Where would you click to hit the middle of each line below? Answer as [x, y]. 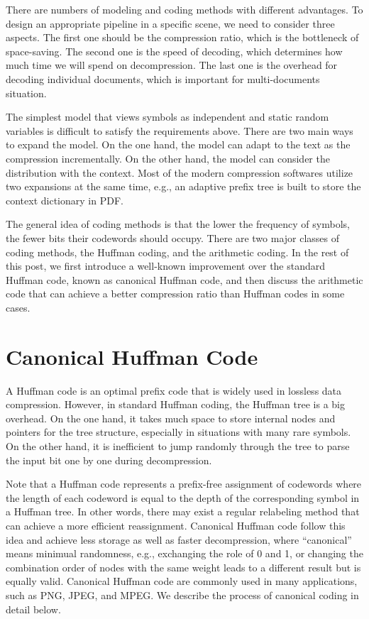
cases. [18, 307]
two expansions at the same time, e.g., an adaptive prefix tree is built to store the [183, 186]
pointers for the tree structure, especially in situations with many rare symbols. [178, 432]
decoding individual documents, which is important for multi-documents [163, 78]
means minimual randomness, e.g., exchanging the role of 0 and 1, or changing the [184, 553]
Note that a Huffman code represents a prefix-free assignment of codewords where [184, 484]
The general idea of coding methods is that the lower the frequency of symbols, [178, 224]
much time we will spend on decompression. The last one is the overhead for [172, 65]
